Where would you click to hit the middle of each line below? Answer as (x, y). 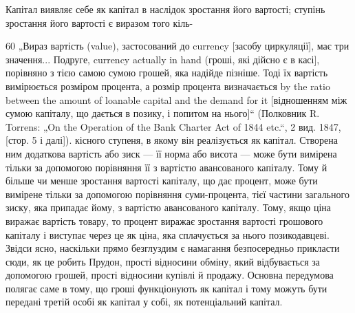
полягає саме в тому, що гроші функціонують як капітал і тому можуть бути (166, 288)
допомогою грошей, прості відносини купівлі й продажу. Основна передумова (170, 275)
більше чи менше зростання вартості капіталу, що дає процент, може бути (162, 181)
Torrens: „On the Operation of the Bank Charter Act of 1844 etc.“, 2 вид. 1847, (173, 126)
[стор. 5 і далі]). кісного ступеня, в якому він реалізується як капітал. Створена (172, 140)
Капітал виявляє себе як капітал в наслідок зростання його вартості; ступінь (165, 9)
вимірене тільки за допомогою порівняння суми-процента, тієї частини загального (177, 194)
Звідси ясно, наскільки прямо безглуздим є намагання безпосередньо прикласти (173, 248)
